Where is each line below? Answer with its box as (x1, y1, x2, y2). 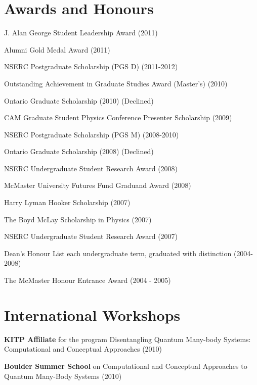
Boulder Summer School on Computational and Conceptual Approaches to (4, 360, 247, 371)
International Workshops (4, 304, 181, 325)
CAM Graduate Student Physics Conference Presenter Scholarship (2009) (4, 112, 232, 123)
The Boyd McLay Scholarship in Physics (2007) (4, 214, 152, 224)
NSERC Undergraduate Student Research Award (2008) (4, 163, 178, 173)
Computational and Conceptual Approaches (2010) (4, 344, 162, 354)
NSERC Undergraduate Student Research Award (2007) (4, 231, 178, 242)
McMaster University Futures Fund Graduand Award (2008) (4, 180, 191, 190)
